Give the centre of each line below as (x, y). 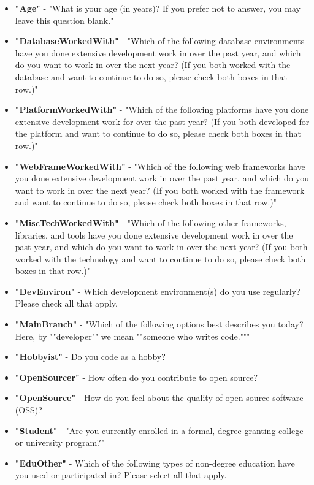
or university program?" (59, 442)
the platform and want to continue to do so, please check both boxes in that (158, 133)
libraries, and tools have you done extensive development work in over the (154, 235)
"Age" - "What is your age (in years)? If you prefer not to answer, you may (158, 8)
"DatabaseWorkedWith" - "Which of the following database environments (160, 41)
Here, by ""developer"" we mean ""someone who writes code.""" (132, 336)
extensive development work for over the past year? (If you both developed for (162, 121)
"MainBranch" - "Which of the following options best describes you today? (159, 324)
